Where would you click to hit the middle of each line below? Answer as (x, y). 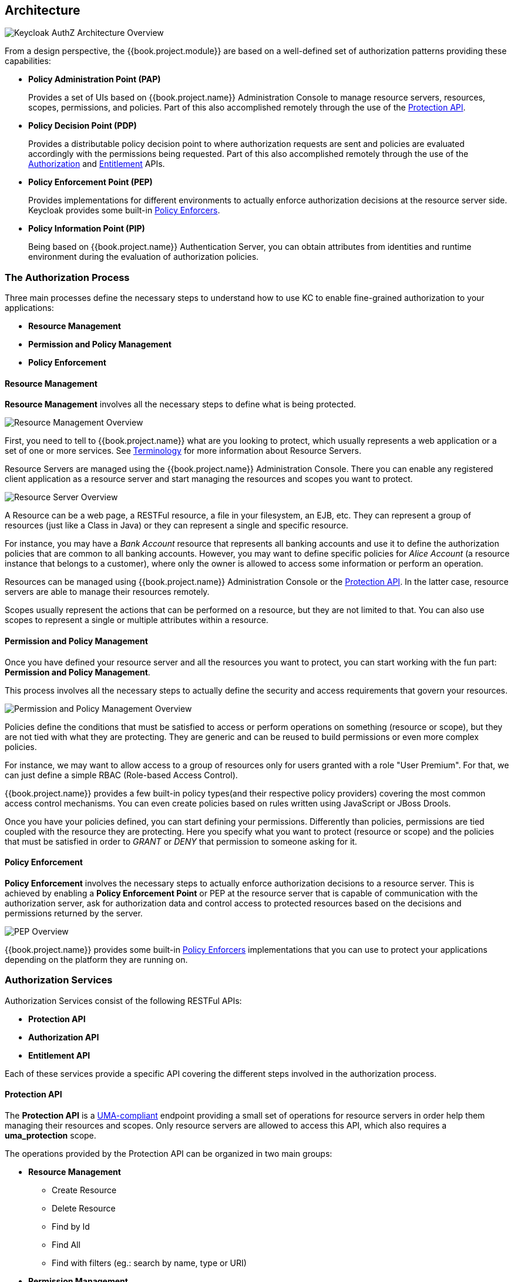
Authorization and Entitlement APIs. (97, 164)
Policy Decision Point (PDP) (83, 126)
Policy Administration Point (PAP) (95, 79)
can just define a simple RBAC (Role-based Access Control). (121, 775)
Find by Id (71, 1226)
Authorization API (64, 1037)
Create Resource (84, 1190)
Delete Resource (84, 1208)
